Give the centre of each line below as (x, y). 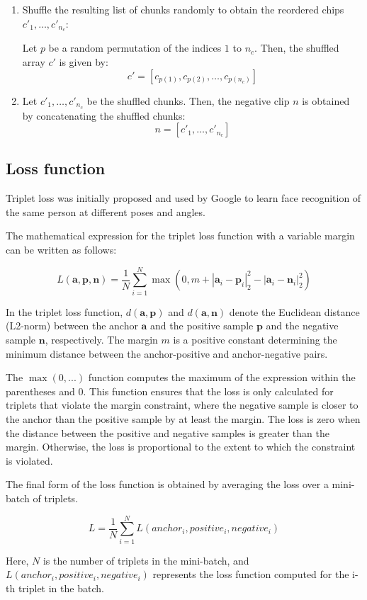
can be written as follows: (61, 250)
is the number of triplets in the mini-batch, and (146, 560)
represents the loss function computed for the (251, 574)
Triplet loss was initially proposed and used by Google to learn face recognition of (183, 198)
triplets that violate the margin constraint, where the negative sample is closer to (182, 405)
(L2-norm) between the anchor (72, 326)
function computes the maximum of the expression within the (222, 377)
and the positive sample (202, 326)
